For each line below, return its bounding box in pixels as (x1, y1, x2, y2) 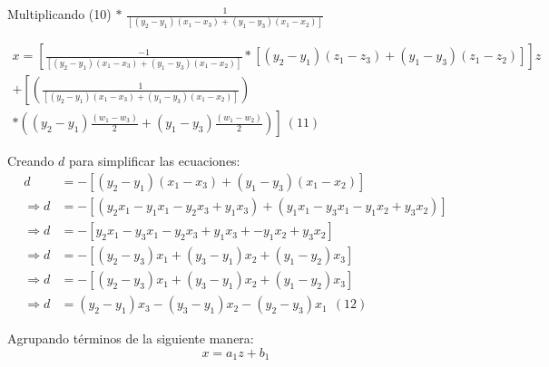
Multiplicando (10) (7, 5, 112, 23)
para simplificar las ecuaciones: (68, 151, 240, 170)
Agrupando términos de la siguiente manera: (7, 329, 254, 348)
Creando (7, 151, 54, 170)
